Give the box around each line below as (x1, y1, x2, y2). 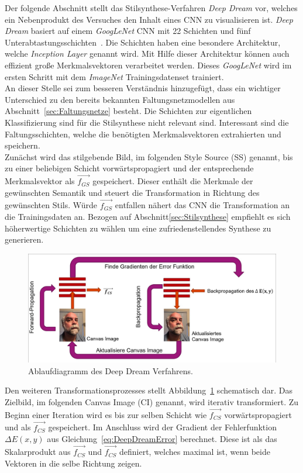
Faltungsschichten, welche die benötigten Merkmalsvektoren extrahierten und (5, 127, 281, 140)
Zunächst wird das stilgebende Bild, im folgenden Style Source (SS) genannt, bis (5, 150, 293, 163)
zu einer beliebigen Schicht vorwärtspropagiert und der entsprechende (5, 162, 254, 174)
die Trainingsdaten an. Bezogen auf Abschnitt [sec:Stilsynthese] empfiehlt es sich (5, 210, 291, 223)
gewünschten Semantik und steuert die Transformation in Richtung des (5, 186, 260, 198)
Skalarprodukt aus (5, 446, 71, 458)
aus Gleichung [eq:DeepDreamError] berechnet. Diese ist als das (47, 433, 277, 445)
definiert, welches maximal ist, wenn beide (119, 446, 270, 458)
